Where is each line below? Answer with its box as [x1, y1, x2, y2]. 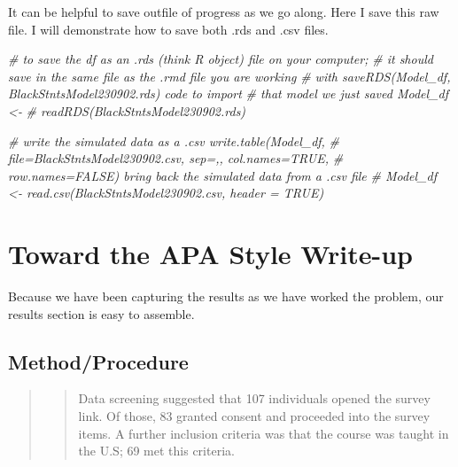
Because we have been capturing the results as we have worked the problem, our [8, 287, 444, 306]
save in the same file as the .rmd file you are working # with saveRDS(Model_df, [8, 66, 451, 85]
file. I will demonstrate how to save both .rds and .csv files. [8, 19, 329, 38]
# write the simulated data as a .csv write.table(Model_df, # [8, 131, 340, 150]
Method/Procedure [8, 347, 189, 375]
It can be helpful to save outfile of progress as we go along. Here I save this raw [8, 3, 439, 20]
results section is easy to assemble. [8, 304, 195, 323]
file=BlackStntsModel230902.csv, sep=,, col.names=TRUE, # [8, 149, 344, 167]
